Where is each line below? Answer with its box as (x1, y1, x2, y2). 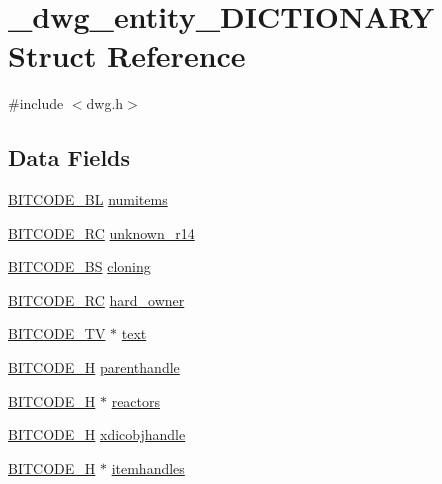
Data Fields (8, 142, 131, 173)
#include (8, 93, 64, 114)
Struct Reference (8, 35, 246, 76)
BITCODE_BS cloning (8, 256, 151, 277)
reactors (111, 390, 161, 411)
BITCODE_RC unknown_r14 (8, 222, 195, 243)
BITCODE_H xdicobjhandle (8, 424, 186, 445)
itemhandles (111, 457, 185, 478)
